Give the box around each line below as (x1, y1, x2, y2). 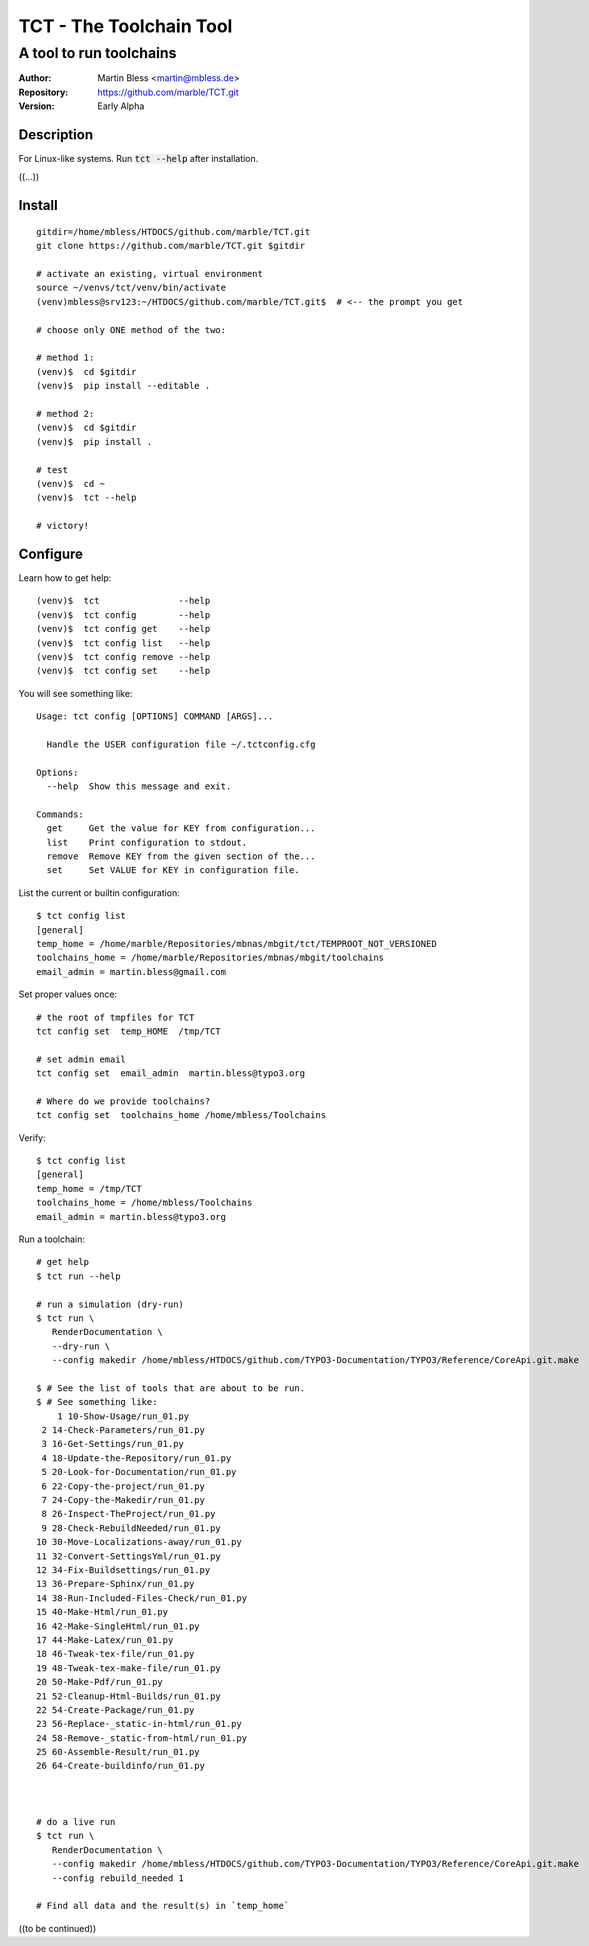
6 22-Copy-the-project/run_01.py (41, 1480, 205, 1492)
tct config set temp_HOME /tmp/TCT (36, 1025, 222, 1037)
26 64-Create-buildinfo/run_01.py (36, 1760, 205, 1772)
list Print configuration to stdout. (46, 836, 248, 848)
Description (18, 126, 94, 143)
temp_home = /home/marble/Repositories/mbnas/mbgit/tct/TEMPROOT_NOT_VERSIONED (36, 938, 437, 949)
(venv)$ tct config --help (36, 609, 211, 620)
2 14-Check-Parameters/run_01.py (41, 1425, 205, 1436)
